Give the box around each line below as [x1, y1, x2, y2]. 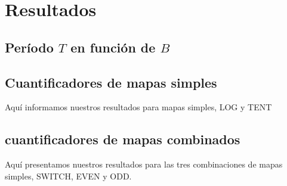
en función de [70, 38, 156, 56]
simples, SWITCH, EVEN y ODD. [5, 169, 132, 182]
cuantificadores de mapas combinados [5, 130, 240, 148]
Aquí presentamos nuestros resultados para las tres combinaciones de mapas [5, 158, 283, 170]
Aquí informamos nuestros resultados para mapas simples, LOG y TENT [5, 101, 272, 113]
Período [5, 38, 54, 56]
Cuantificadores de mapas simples [5, 73, 217, 91]
